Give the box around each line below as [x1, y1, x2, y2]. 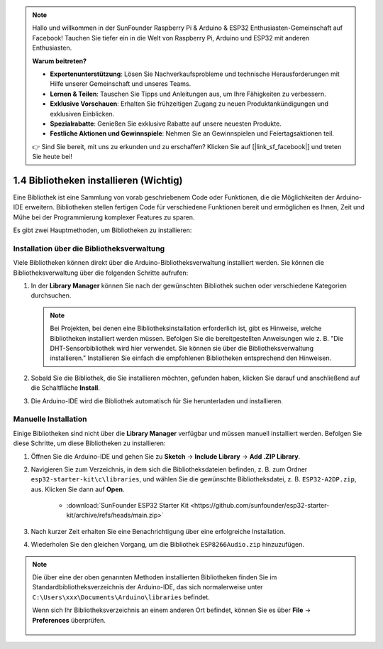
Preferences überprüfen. [32, 616, 106, 624]
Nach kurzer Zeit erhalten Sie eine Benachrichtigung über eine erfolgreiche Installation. [30, 527, 286, 535]
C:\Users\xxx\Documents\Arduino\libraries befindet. [32, 593, 211, 601]
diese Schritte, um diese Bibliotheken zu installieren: [13, 439, 166, 447]
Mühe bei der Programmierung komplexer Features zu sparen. [13, 213, 195, 222]
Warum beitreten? [32, 57, 87, 65]
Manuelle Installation [13, 414, 87, 424]
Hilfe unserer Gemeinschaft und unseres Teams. [50, 80, 191, 88]
